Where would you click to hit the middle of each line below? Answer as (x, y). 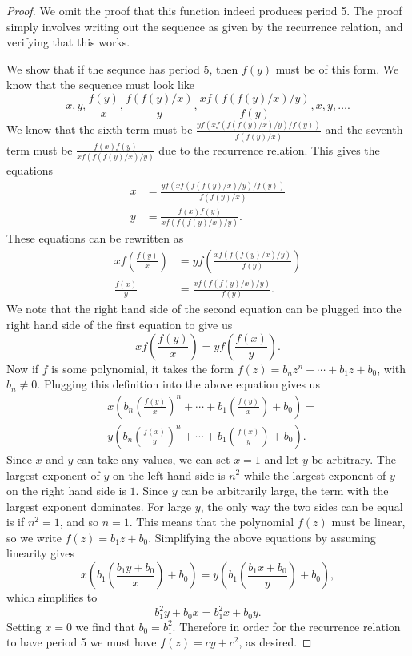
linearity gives (40, 553)
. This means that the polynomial (212, 522)
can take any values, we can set (154, 459)
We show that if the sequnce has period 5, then (122, 68)
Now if (23, 368)
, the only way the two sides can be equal (302, 506)
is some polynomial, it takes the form (143, 368)
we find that (105, 626)
